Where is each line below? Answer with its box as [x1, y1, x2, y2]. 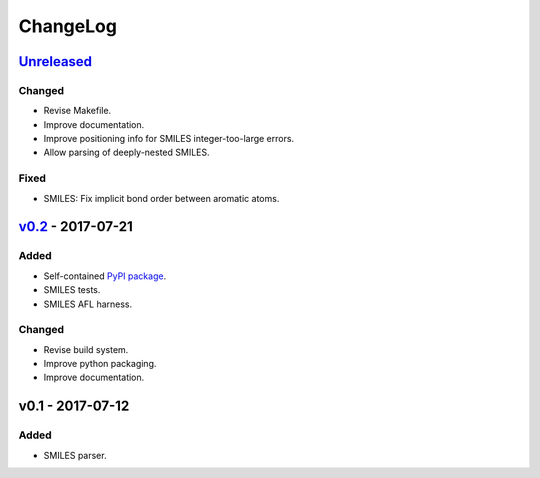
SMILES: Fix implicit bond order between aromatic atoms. [43, 192, 280, 204]
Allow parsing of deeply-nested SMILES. [43, 146, 210, 159]
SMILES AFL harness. [43, 298, 133, 310]
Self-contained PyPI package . [43, 270, 167, 282]
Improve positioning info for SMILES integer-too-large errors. [43, 133, 295, 145]
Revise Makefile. [43, 105, 112, 117]
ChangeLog [18, 15, 117, 37]
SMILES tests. [43, 284, 101, 296]
